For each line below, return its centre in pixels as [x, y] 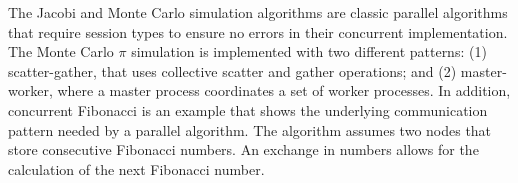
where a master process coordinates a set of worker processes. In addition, [284, 90]
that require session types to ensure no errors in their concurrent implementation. [258, 31]
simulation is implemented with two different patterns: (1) [309, 51]
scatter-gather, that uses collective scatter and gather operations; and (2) [232, 70]
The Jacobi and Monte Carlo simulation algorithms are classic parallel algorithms [258, 12]
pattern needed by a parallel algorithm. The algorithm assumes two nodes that [250, 129]
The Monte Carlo [61, 51]
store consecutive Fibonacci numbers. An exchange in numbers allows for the [243, 149]
